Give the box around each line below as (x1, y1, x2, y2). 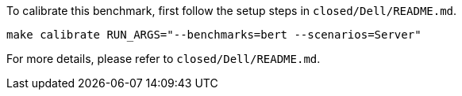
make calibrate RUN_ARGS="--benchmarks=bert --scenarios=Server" (6, 28, 422, 41)
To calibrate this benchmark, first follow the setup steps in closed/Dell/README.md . (6, 4, 457, 17)
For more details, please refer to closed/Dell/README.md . (6, 52, 321, 65)
